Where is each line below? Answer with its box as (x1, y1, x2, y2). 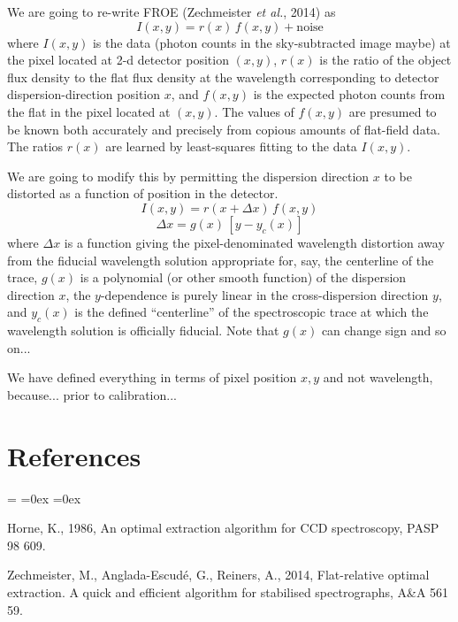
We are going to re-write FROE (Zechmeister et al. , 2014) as (7, 3, 336, 20)
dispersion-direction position (7, 85, 161, 104)
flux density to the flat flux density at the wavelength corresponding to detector (7, 67, 439, 86)
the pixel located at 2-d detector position (7, 50, 229, 69)
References (7, 437, 141, 473)
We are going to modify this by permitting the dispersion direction (7, 166, 370, 185)
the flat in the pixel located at (7, 102, 171, 120)
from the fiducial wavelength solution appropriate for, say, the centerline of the (7, 250, 434, 269)
